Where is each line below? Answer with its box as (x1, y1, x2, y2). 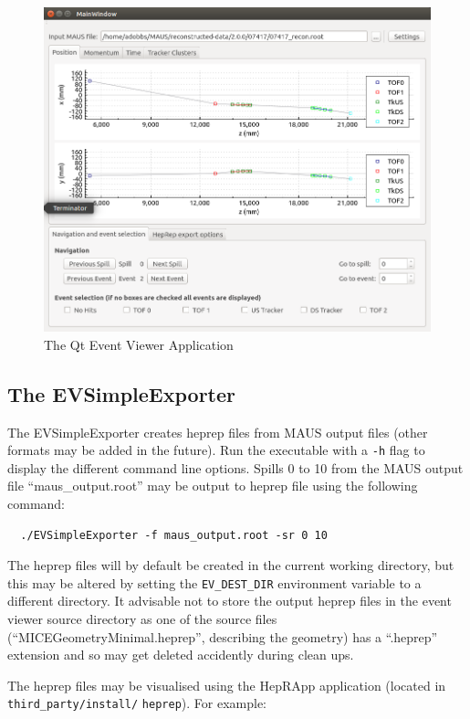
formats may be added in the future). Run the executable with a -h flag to (7, 440, 425, 460)
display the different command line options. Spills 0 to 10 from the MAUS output (7, 458, 464, 477)
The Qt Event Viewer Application (44, 334, 234, 354)
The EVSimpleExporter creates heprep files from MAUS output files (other (7, 422, 428, 441)
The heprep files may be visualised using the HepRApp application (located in (7, 675, 446, 694)
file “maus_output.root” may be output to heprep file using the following (7, 476, 418, 495)
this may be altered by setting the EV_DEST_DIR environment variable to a (7, 573, 422, 592)
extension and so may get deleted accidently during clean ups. (7, 645, 354, 664)
